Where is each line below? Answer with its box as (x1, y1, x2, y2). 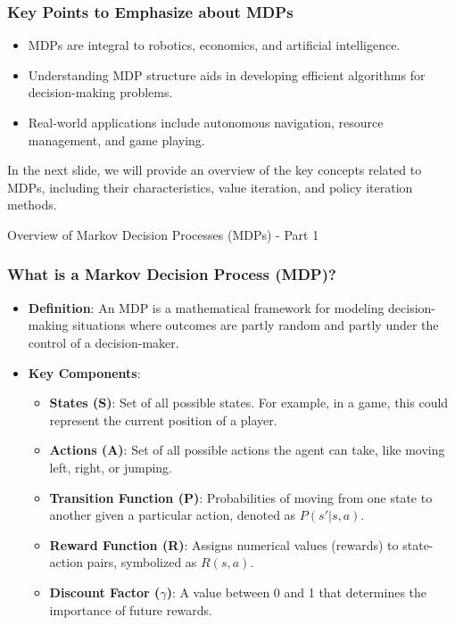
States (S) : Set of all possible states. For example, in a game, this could (49, 393, 449, 412)
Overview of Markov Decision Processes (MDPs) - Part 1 (7, 225, 319, 243)
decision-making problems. (28, 83, 173, 102)
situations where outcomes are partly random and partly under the (72, 316, 439, 334)
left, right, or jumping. (49, 457, 172, 476)
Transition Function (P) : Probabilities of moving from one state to (49, 488, 433, 506)
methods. (7, 195, 57, 214)
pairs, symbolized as (87, 553, 197, 572)
